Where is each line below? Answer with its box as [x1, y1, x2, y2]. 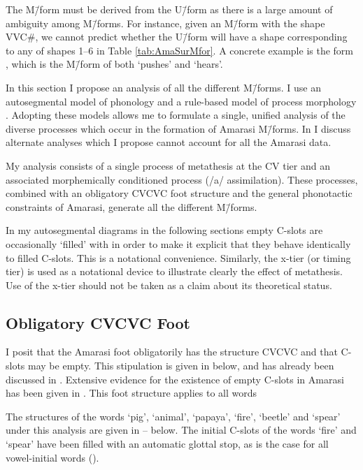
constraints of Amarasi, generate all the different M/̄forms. [6, 199, 257, 214]
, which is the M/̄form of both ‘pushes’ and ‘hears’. [6, 57, 223, 71]
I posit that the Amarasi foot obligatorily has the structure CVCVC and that [6, 344, 338, 359]
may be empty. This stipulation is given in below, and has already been [28, 358, 334, 373]
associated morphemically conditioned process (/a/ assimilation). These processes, [6, 172, 358, 186]
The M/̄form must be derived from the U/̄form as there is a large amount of [6, 2, 333, 16]
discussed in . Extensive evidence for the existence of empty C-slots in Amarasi [6, 372, 344, 386]
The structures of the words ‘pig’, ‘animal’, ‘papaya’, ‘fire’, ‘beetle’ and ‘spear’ [6, 409, 341, 423]
